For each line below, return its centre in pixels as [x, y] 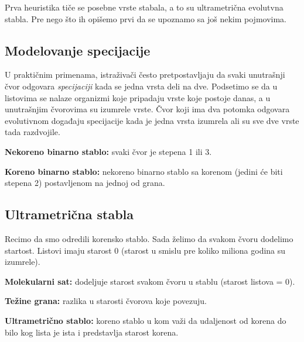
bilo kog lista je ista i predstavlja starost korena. [92, 332]
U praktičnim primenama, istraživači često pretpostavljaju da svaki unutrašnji [145, 75]
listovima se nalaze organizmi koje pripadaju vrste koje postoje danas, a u [138, 97]
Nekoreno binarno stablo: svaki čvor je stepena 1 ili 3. [108, 151]
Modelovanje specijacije [78, 50]
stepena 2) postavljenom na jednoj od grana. [85, 183]
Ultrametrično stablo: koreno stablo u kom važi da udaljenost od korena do [146, 320]
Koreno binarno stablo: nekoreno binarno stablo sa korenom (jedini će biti [144, 171]
